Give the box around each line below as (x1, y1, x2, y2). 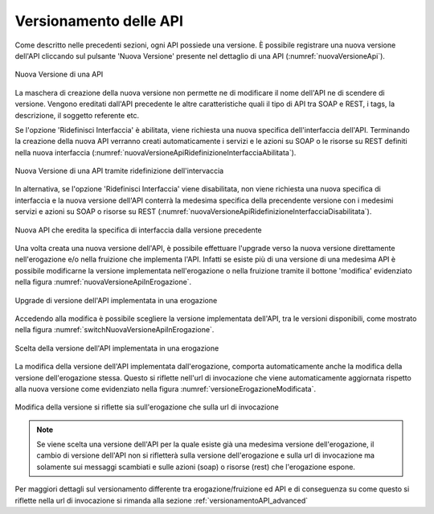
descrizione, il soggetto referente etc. (14, 110, 140, 120)
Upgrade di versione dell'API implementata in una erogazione (14, 295, 218, 305)
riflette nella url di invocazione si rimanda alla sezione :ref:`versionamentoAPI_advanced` (14, 495, 309, 505)
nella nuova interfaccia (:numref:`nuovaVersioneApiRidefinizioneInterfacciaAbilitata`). (14, 147, 297, 157)
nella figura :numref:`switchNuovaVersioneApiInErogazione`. (14, 325, 215, 335)
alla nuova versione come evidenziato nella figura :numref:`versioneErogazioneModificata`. (14, 384, 317, 393)
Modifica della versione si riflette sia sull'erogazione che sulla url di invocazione (14, 402, 279, 412)
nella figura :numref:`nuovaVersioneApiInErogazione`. (14, 278, 192, 287)
